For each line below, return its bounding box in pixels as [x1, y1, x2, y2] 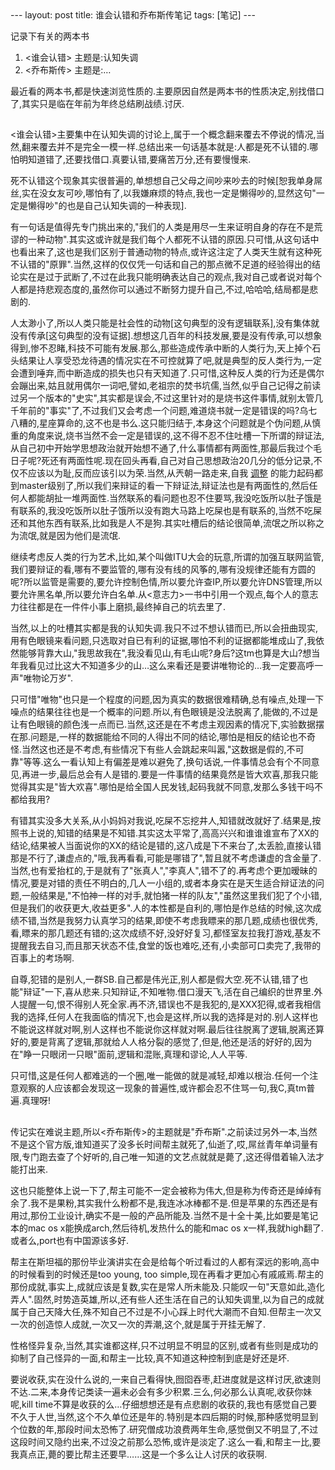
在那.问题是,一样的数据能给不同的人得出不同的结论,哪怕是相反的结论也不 [10, 731, 308, 743]
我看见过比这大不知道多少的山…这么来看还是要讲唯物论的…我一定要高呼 [18, 660, 315, 672]
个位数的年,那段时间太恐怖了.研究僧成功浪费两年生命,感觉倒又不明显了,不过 [10, 1423, 319, 1435]
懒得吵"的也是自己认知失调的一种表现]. [27, 200, 187, 212]
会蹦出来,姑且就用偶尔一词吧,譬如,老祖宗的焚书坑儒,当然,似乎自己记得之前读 [10, 380, 322, 392]
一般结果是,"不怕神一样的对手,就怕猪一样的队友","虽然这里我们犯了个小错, [21, 890, 323, 902]
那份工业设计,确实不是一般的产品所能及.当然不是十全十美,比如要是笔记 [30, 1209, 319, 1221]
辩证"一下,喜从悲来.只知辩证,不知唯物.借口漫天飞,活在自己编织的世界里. [23, 986, 315, 998]
